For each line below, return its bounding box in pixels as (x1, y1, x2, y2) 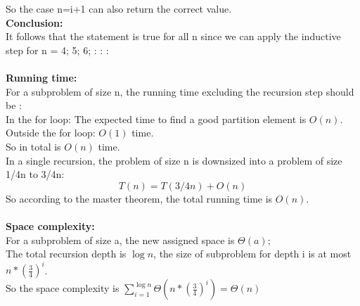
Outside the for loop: (6, 125, 96, 140)
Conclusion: (6, 15, 63, 30)
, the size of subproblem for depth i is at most (153, 246, 352, 261)
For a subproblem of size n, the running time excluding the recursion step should (6, 84, 354, 98)
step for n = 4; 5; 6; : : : (6, 42, 109, 57)
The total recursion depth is (6, 246, 127, 261)
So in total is (6, 139, 61, 153)
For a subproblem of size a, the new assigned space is (6, 232, 235, 247)
